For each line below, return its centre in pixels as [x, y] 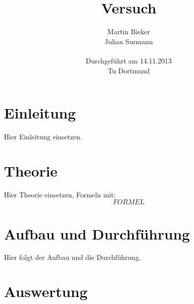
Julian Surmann [129, 41]
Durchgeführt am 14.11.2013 [129, 60]
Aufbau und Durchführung [97, 233]
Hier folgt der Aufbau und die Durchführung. [73, 257]
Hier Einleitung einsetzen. [43, 137]
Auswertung [46, 291]
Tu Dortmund [129, 70]
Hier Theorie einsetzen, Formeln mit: [60, 194]
